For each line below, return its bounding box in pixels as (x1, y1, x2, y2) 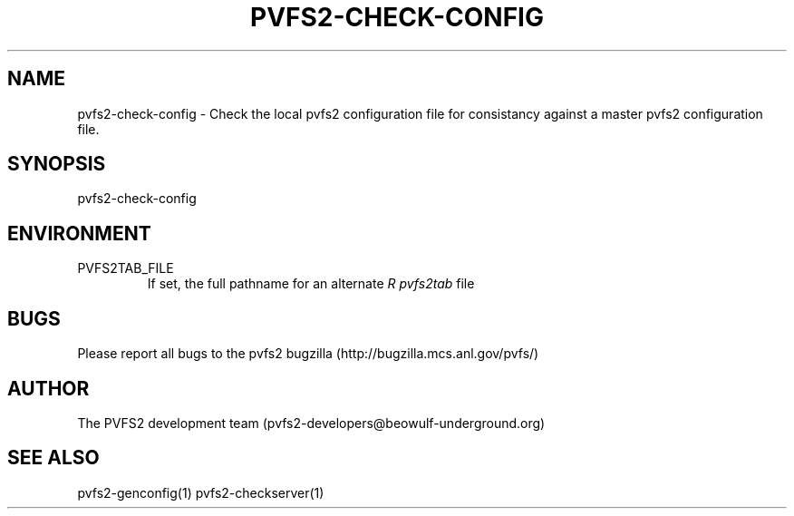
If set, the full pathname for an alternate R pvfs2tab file (147, 276, 475, 292)
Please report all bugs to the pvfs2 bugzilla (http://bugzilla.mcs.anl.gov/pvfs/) (77, 346, 539, 362)
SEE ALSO (7, 446, 100, 470)
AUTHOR (7, 376, 90, 400)
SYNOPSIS (7, 152, 106, 176)
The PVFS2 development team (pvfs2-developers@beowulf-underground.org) (77, 414, 546, 431)
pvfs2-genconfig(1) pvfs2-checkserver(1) (77, 484, 324, 501)
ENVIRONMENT (7, 221, 151, 245)
